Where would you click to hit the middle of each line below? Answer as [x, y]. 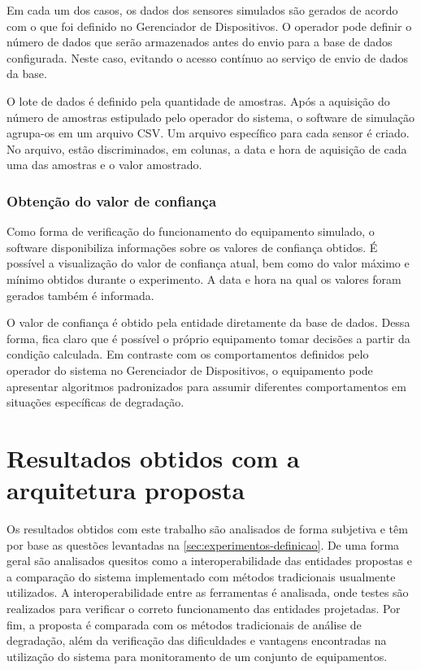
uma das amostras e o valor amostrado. [104, 165]
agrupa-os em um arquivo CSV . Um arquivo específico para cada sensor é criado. [208, 133]
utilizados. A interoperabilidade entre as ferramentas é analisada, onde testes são [208, 592]
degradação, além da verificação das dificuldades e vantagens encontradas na [197, 640]
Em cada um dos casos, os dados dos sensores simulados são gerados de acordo [202, 10]
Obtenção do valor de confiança [112, 200]
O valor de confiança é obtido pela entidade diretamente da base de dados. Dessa [208, 322]
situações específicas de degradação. [95, 402]
